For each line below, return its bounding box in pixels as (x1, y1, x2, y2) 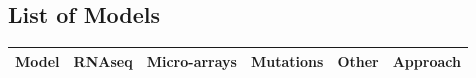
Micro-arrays (146, 50, 237, 71)
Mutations (250, 50, 324, 71)
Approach (392, 50, 461, 71)
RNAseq (73, 50, 133, 71)
